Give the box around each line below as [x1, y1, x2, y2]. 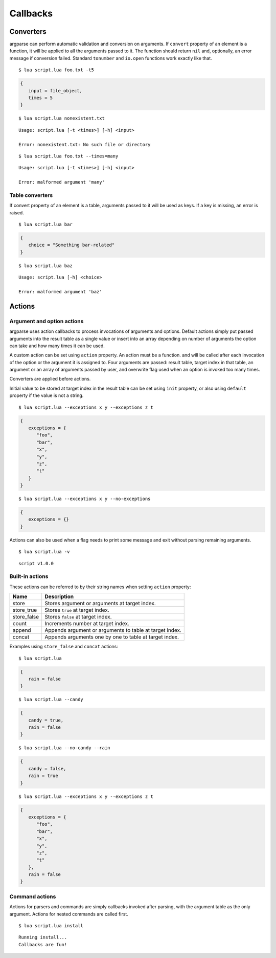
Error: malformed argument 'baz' [18, 289, 102, 294]
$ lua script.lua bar [18, 222, 73, 228]
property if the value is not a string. [9, 392, 84, 398]
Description [44, 593, 74, 600]
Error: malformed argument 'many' [18, 179, 105, 185]
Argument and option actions [9, 317, 84, 325]
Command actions [9, 893, 56, 900]
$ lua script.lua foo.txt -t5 [18, 67, 95, 73]
